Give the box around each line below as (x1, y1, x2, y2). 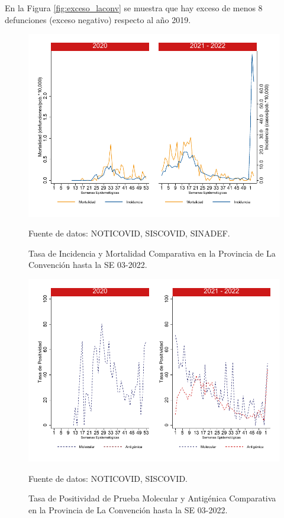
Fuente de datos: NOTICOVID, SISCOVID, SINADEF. (28, 227, 230, 239)
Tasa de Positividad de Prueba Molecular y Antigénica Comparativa (28, 492, 276, 504)
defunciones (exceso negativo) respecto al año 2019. (5, 13, 191, 25)
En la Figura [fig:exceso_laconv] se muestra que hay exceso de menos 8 (5, 2, 263, 14)
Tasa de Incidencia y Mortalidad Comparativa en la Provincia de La (28, 247, 276, 259)
